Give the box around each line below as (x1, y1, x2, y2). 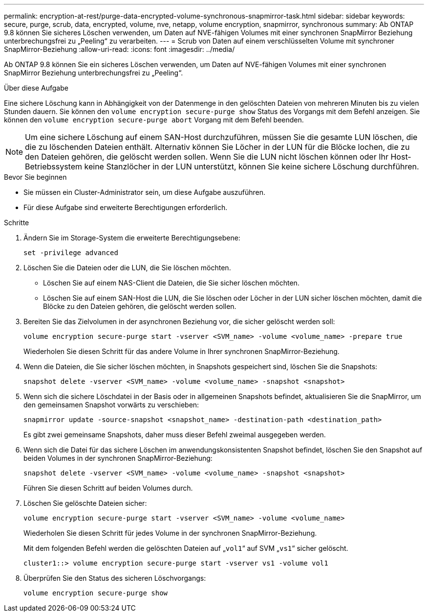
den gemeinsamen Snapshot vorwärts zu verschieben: (23, 401, 199, 409)
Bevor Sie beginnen (4, 173, 67, 181)
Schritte (4, 218, 29, 227)
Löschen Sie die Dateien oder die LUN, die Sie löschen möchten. (23, 263, 231, 272)
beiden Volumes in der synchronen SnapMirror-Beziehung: (23, 454, 213, 462)
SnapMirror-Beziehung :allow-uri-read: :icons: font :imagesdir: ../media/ (4, 45, 235, 53)
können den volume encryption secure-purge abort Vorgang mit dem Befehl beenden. (4, 116, 304, 124)
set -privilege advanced (23, 249, 118, 257)
